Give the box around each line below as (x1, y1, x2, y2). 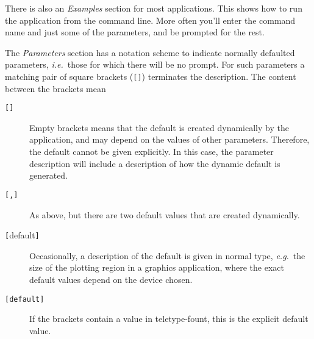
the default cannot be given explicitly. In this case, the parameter (29, 145, 274, 158)
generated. (29, 169, 68, 182)
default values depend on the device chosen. (29, 273, 193, 285)
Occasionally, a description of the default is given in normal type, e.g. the (29, 249, 305, 262)
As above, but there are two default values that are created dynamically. (29, 208, 300, 221)
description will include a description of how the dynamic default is (29, 157, 280, 169)
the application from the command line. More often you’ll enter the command (5, 13, 296, 26)
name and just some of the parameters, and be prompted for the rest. (5, 26, 265, 38)
